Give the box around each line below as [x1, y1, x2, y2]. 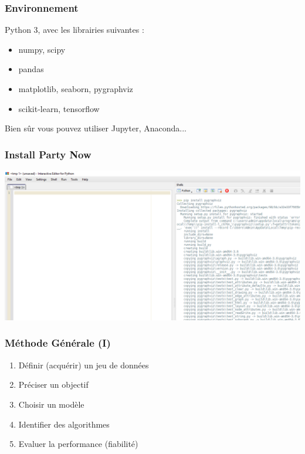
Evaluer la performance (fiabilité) [18, 438, 138, 450]
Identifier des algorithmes [18, 418, 110, 430]
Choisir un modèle [18, 398, 84, 410]
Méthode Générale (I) [5, 336, 111, 350]
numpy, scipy [18, 43, 66, 55]
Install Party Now [5, 147, 91, 161]
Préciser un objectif [18, 378, 89, 391]
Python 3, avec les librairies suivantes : [5, 23, 144, 36]
